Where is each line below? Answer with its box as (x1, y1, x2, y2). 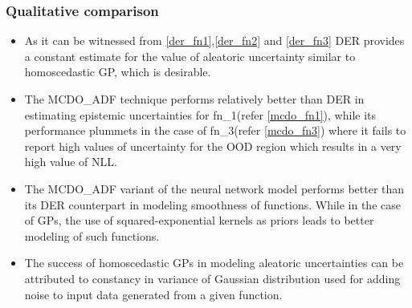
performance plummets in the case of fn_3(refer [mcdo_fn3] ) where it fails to (24, 122, 406, 139)
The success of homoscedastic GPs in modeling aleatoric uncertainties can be (24, 254, 404, 271)
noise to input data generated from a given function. (24, 286, 283, 302)
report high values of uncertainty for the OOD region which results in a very (24, 137, 402, 154)
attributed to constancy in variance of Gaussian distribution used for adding (24, 269, 401, 286)
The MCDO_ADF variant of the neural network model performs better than (24, 180, 405, 197)
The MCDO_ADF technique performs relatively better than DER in (24, 91, 365, 107)
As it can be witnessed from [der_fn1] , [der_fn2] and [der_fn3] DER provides (24, 32, 405, 49)
